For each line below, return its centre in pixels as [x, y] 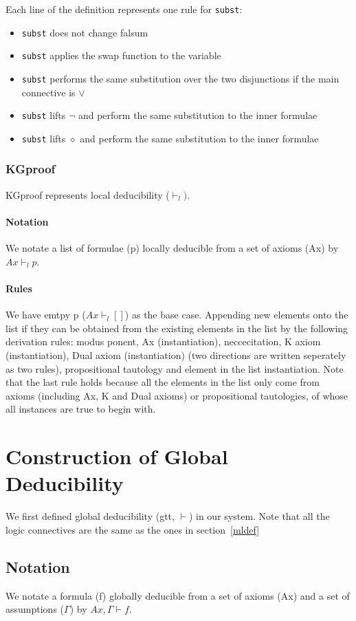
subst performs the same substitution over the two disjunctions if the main [180, 78]
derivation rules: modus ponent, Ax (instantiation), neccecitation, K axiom [163, 341]
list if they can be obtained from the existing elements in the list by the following [177, 328]
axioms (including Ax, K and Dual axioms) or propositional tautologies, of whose [177, 395]
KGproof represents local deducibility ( [88, 194]
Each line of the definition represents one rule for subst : [124, 9]
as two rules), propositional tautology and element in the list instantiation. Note [175, 368]
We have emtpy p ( [46, 315]
